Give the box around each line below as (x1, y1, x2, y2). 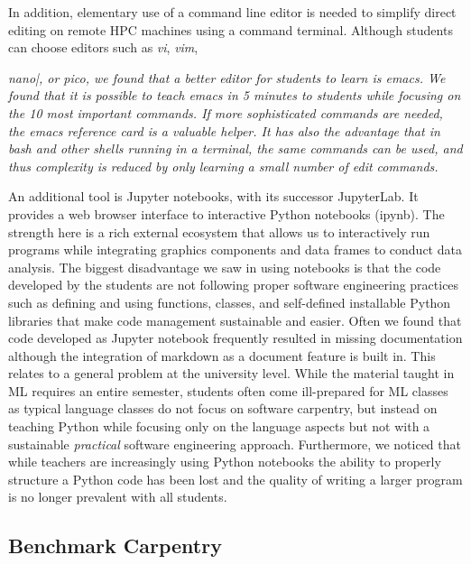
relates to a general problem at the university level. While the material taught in (8, 364, 455, 383)
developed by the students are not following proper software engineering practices (8, 275, 459, 294)
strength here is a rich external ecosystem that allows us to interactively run (8, 222, 430, 241)
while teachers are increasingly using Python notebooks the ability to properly (8, 452, 441, 471)
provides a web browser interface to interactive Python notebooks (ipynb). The (8, 204, 445, 223)
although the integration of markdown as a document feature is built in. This (8, 346, 436, 365)
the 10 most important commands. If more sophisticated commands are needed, (8, 103, 443, 122)
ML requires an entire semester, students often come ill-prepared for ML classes (8, 381, 448, 400)
